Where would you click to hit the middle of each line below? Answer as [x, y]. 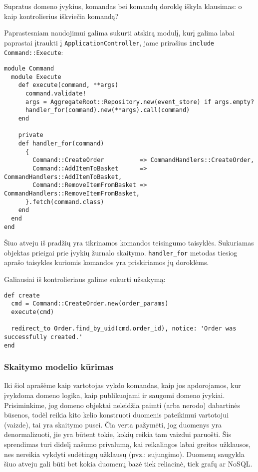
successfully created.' [43, 337]
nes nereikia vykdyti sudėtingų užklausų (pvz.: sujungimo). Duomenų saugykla [124, 454]
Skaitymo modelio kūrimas [59, 367]
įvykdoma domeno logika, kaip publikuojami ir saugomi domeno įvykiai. [115, 395]
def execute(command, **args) [68, 85]
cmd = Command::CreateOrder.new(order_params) [90, 304]
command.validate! [56, 94]
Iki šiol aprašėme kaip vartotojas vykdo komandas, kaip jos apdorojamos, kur [123, 385]
